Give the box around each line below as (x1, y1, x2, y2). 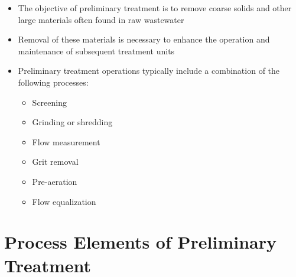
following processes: (18, 76, 89, 88)
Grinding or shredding (32, 116, 113, 128)
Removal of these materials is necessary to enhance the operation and (18, 33, 270, 45)
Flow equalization (32, 195, 96, 207)
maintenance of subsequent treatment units (18, 44, 175, 57)
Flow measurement (32, 135, 100, 148)
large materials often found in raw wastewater (18, 13, 184, 25)
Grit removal (32, 155, 79, 168)
